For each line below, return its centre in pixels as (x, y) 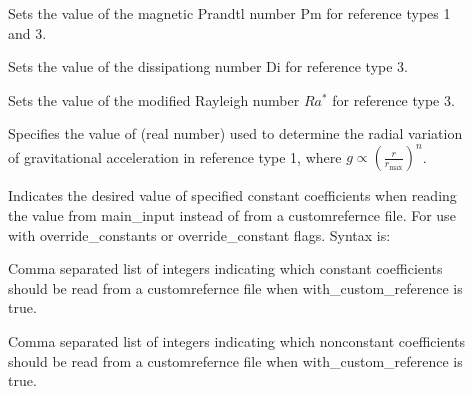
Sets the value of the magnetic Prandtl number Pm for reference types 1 (229, 13)
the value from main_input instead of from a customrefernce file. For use (232, 215)
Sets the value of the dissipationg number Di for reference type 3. (208, 66)
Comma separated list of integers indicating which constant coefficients (225, 268)
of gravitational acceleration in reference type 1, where (175, 156)
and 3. (27, 32)
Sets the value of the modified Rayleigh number (154, 99)
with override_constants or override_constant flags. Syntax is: (199, 234)
